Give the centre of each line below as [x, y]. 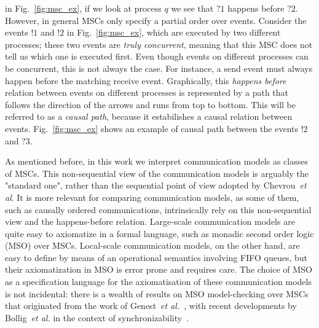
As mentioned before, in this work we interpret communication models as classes [156, 161]
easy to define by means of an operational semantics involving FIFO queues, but [156, 257]
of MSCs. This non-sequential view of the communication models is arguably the [157, 173]
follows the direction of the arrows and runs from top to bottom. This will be [151, 104]
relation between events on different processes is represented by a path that [147, 92]
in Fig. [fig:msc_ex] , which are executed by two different [174, 32]
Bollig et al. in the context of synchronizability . [97, 317]
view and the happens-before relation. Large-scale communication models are [150, 221]
